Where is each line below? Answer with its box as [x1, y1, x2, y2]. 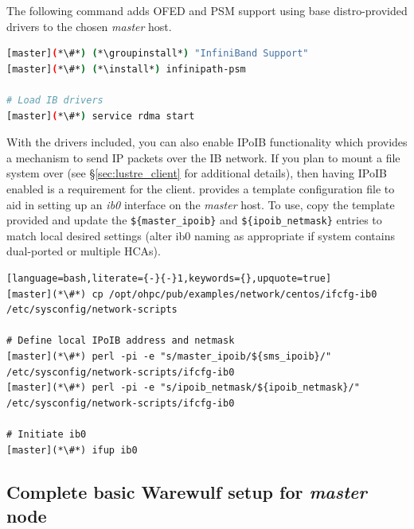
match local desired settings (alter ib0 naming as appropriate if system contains [6, 227, 395, 243]
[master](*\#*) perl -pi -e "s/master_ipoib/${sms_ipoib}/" [6, 350, 332, 362]
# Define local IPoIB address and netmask [6, 335, 235, 347]
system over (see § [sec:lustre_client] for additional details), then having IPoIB [6, 165, 387, 181]
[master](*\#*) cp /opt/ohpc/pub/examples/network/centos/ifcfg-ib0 [6, 288, 377, 300]
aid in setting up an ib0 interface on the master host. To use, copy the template [6, 196, 395, 212]
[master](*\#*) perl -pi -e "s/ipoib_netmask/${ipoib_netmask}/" [6, 382, 360, 394]
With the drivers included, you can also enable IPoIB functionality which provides [6, 134, 408, 150]
